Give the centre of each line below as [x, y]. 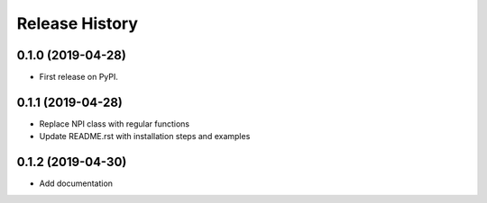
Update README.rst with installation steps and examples [145, 137]
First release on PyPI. [79, 77]
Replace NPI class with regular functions [114, 124]
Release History [78, 23]
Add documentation [76, 183]
